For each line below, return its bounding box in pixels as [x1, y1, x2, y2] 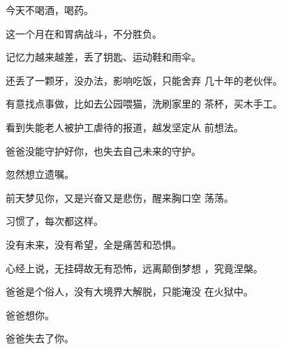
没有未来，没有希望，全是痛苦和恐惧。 [6, 237, 181, 251]
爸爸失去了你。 [6, 331, 74, 346]
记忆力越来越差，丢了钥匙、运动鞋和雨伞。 [6, 50, 201, 64]
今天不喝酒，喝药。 [6, 3, 94, 17]
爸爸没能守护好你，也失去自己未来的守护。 [6, 143, 201, 158]
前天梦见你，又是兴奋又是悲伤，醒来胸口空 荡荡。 [6, 190, 234, 205]
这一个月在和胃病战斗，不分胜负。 [6, 26, 162, 40]
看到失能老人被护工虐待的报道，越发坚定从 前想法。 [6, 119, 244, 134]
